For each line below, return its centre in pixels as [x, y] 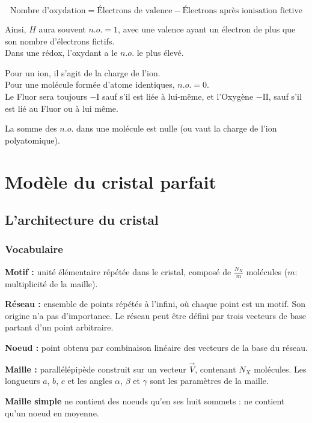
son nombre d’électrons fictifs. [60, 41]
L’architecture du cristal [82, 220]
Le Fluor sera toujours [46, 96]
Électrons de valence [135, 11]
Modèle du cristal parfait [111, 181]
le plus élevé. [160, 53]
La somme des [31, 128]
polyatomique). [32, 140]
